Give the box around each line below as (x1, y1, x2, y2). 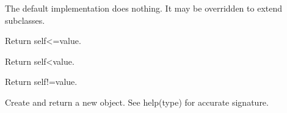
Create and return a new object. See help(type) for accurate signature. (5, 95, 269, 108)
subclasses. (5, 13, 45, 26)
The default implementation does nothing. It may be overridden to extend (5, 2, 283, 14)
